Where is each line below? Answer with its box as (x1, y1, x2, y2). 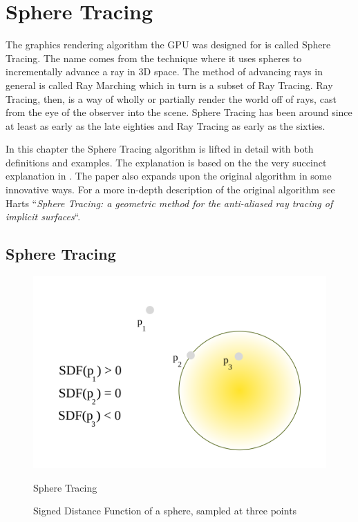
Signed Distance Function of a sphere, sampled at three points (33, 503, 297, 518)
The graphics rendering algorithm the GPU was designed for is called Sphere (6, 37, 331, 52)
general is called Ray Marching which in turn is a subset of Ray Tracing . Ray (6, 77, 333, 92)
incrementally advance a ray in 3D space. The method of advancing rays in (6, 64, 323, 79)
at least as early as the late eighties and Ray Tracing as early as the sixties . (6, 118, 326, 133)
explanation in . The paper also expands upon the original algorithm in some (6, 168, 332, 183)
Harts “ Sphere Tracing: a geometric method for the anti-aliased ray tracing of (6, 195, 333, 210)
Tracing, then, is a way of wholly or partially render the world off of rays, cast (6, 91, 337, 106)
